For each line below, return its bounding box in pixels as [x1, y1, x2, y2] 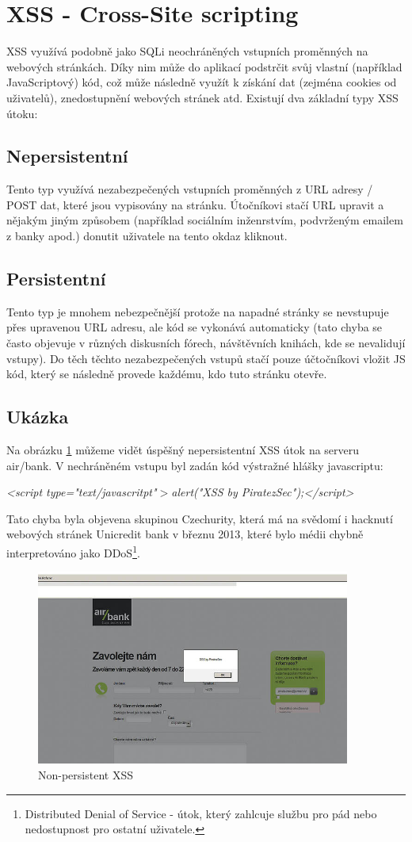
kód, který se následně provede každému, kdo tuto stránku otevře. [6, 366, 327, 382]
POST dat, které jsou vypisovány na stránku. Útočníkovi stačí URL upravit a [6, 196, 384, 212]
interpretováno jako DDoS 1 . [6, 542, 140, 561]
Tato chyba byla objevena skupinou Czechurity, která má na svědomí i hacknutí [6, 510, 393, 526]
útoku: [6, 105, 38, 121]
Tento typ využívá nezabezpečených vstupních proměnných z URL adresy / [6, 181, 373, 197]
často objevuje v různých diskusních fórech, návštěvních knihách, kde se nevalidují [6, 335, 406, 351]
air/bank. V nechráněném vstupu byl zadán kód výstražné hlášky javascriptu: [6, 457, 383, 473]
